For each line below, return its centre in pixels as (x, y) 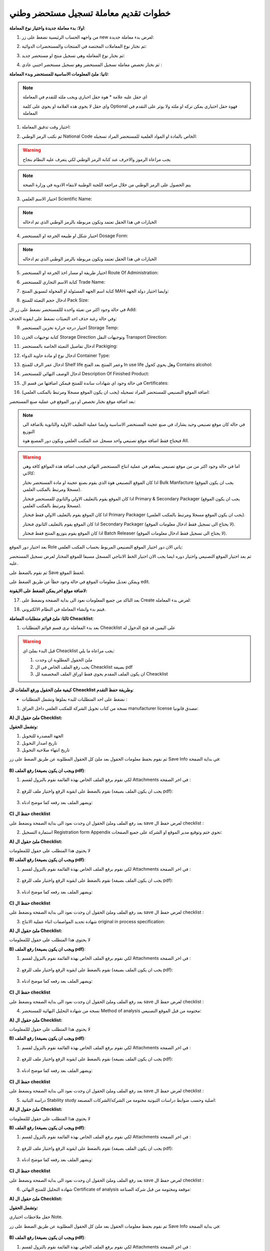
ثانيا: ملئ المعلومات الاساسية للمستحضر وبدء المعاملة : (59, 74)
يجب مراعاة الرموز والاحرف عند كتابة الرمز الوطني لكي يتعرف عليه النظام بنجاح (97, 159)
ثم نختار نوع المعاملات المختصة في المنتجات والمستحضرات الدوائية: (84, 46)
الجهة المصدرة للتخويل (42, 736)
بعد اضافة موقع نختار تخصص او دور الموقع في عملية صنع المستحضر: (72, 401)
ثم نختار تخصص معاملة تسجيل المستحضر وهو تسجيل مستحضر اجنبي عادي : (92, 65)
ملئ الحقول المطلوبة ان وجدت (64, 660)
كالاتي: (29, 473)
